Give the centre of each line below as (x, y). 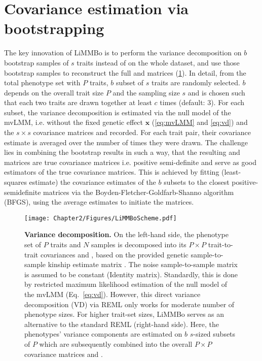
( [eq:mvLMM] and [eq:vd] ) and (200, 122)
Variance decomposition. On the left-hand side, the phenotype (126, 234)
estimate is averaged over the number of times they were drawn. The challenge (126, 142)
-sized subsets (214, 334)
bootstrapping (54, 28)
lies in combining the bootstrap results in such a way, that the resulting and (122, 152)
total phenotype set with (42, 83)
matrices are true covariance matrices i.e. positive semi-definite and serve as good (130, 162)
